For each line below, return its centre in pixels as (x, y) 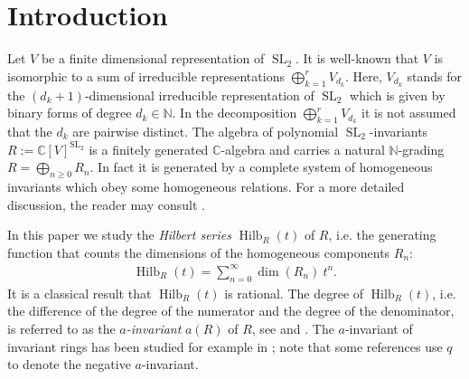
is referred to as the (61, 328)
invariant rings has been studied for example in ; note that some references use (225, 346)
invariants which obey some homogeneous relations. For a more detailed (206, 187)
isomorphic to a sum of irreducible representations (146, 76)
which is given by (398, 95)
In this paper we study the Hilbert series (119, 235)
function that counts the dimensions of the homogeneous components (199, 252)
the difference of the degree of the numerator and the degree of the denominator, (231, 311)
